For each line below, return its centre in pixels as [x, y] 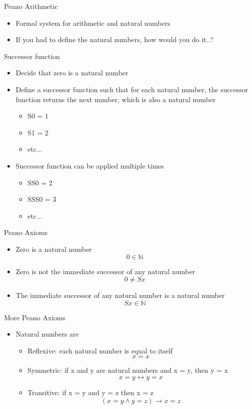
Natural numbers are [47, 334]
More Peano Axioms [35, 317]
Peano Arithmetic [31, 6]
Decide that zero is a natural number [72, 73]
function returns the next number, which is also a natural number [116, 99]
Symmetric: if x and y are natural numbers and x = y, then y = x [128, 370]
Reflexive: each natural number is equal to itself [100, 350]
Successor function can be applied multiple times [90, 165]
